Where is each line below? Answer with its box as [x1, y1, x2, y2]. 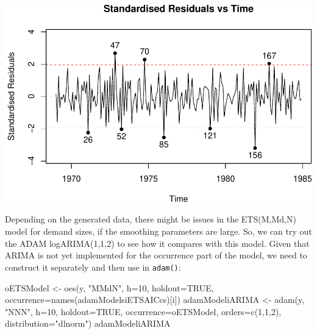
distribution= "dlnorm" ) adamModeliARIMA [5, 317, 171, 330]
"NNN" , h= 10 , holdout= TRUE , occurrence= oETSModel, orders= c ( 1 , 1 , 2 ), [5, 305, 282, 318]
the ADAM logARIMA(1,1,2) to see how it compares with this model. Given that [5, 236, 310, 249]
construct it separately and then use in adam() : [5, 260, 181, 273]
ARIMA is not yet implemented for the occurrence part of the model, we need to [5, 249, 307, 261]
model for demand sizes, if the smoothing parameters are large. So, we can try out [5, 225, 312, 238]
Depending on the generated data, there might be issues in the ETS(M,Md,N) [5, 213, 296, 226]
